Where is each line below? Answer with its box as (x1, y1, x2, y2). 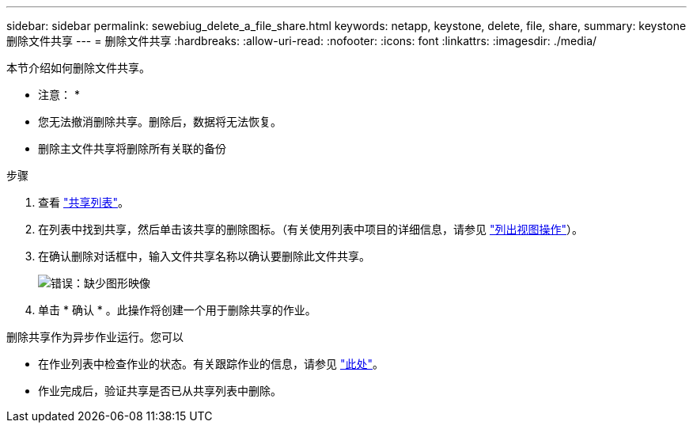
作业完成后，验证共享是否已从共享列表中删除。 (38, 384, 282, 397)
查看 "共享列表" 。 (38, 196, 129, 209)
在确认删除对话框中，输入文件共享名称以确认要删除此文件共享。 (38, 249, 370, 263)
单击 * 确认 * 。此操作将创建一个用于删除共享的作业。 (38, 303, 316, 317)
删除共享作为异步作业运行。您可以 (6, 330, 184, 344)
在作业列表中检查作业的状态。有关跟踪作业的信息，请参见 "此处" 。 (38, 357, 384, 370)
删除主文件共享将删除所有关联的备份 (38, 142, 226, 155)
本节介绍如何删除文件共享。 (6, 61, 150, 74)
